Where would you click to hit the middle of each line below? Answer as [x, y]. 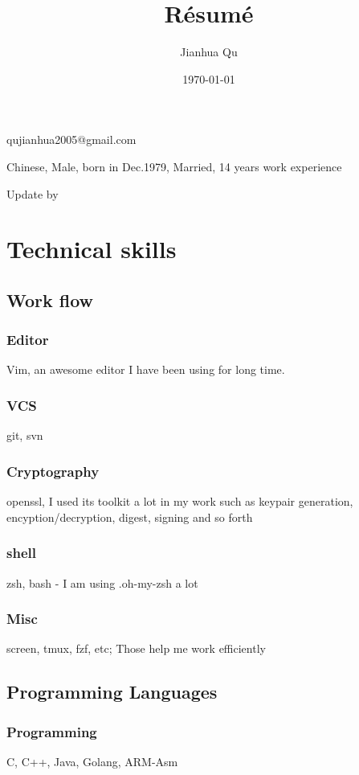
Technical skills [92, 249]
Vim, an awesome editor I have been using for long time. [146, 369]
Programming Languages [112, 692]
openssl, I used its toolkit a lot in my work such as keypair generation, [180, 501]
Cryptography [53, 471]
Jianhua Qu [209, 52]
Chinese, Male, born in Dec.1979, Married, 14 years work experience [174, 166]
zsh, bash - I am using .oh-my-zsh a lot [102, 582]
